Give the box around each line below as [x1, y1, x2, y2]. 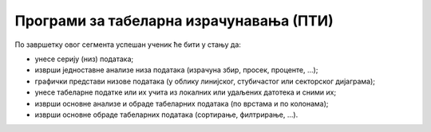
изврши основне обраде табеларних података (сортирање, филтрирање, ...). [34, 110, 299, 119]
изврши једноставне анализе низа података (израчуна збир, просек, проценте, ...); [34, 65, 318, 75]
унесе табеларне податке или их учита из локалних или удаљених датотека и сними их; [34, 87, 337, 97]
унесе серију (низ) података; [34, 54, 134, 64]
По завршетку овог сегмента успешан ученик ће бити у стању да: [14, 40, 241, 49]
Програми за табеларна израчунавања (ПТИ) [14, 12, 334, 29]
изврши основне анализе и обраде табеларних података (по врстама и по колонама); [34, 99, 329, 108]
